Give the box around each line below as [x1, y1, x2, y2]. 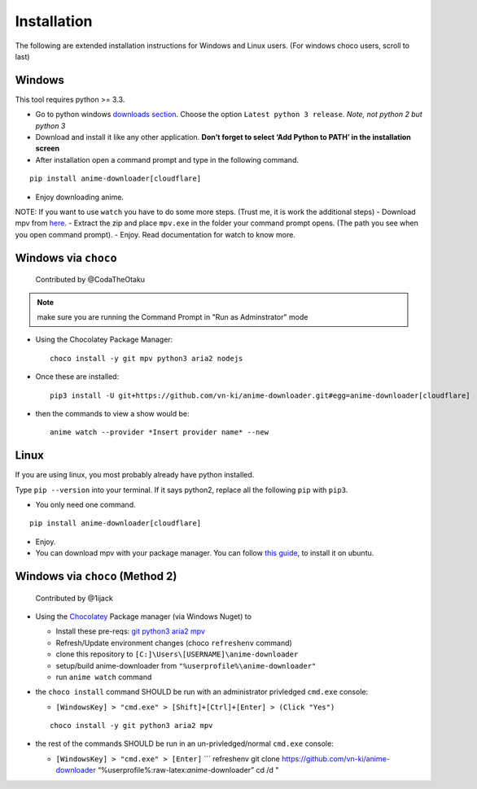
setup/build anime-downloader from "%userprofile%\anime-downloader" [55, 660, 317, 670]
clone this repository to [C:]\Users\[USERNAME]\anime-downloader [55, 649, 299, 659]
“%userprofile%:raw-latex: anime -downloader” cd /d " [98, 765, 279, 775]
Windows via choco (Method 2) [15, 569, 177, 583]
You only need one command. [35, 499, 136, 509]
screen [35, 143, 60, 154]
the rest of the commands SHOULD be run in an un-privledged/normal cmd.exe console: [35, 739, 334, 748]
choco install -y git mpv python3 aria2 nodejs [50, 354, 243, 363]
